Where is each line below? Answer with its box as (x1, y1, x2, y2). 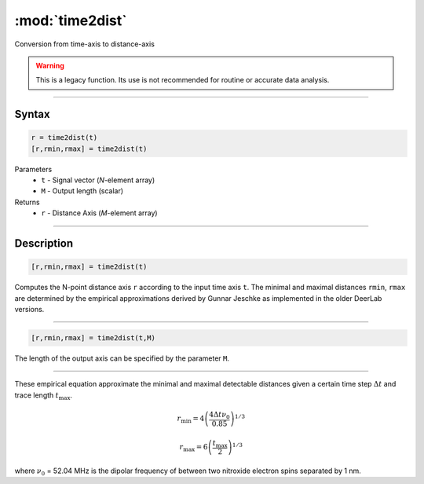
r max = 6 (179, 442, 208, 453)
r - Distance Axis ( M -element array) (41, 208, 158, 218)
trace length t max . (14, 390, 73, 401)
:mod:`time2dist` (14, 12, 127, 29)
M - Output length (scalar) (41, 186, 124, 196)
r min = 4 (177, 414, 205, 425)
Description (14, 236, 74, 251)
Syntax (14, 108, 50, 121)
